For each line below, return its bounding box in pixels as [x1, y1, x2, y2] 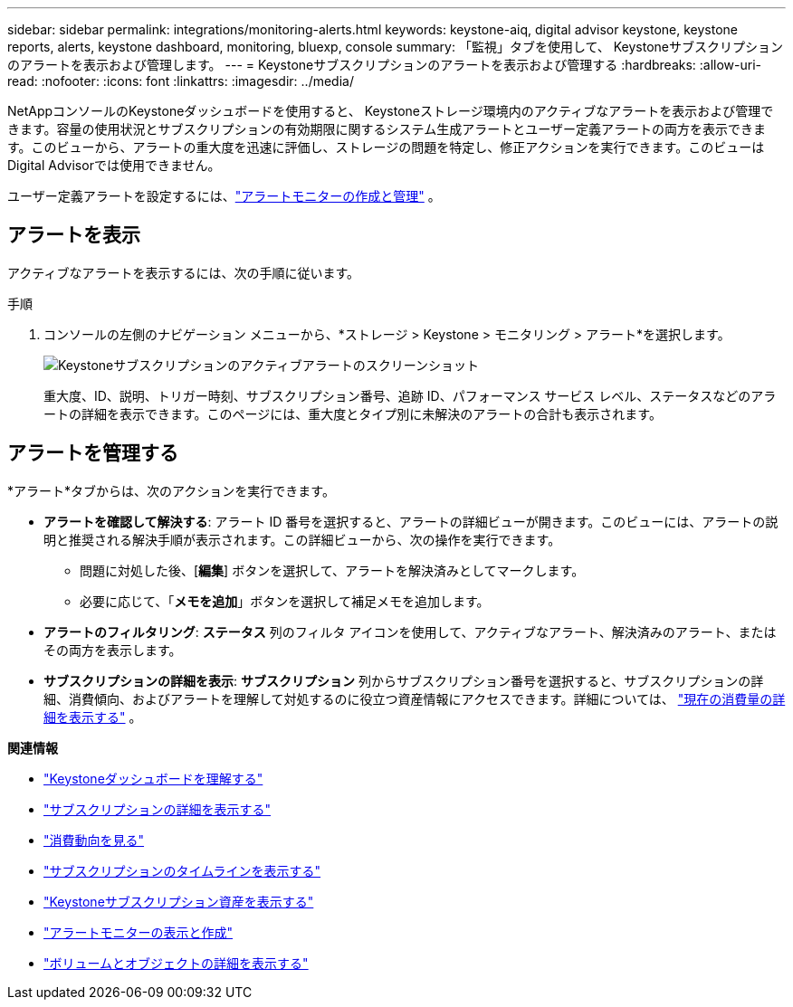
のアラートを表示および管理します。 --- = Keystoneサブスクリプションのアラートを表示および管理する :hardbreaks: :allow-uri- [7, 57, 762, 72]
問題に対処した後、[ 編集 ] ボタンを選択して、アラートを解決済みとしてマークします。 [80, 562, 585, 578]
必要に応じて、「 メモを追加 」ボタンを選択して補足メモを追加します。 [80, 593, 490, 609]
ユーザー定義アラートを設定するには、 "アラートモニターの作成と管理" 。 [7, 188, 441, 204]
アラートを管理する [7, 442, 178, 465]
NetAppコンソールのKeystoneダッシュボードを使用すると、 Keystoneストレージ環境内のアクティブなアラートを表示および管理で [7, 103, 774, 119]
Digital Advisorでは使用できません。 [7, 157, 221, 173]
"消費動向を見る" [43, 831, 145, 848]
